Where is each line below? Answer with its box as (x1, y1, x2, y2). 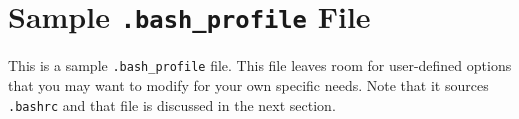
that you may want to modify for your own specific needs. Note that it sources (8, 74, 489, 95)
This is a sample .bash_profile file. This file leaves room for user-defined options (8, 55, 512, 76)
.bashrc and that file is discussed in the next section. (8, 94, 336, 115)
